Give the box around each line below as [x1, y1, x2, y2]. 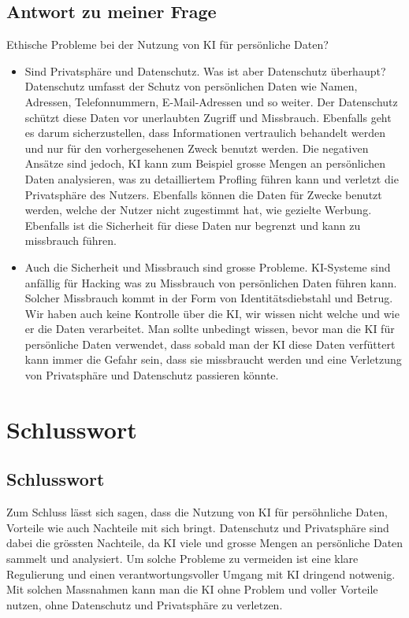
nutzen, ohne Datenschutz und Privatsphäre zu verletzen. [6, 596, 283, 612]
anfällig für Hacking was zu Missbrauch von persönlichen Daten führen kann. [24, 274, 397, 290]
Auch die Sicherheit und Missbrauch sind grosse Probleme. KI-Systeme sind [24, 258, 391, 275]
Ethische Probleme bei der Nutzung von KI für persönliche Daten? [6, 36, 329, 53]
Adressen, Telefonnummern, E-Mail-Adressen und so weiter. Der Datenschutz [24, 93, 398, 109]
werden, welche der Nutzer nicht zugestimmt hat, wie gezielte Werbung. [24, 202, 372, 218]
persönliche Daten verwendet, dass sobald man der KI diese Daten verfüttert [24, 335, 396, 352]
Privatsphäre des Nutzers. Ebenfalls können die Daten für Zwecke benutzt [24, 186, 382, 202]
